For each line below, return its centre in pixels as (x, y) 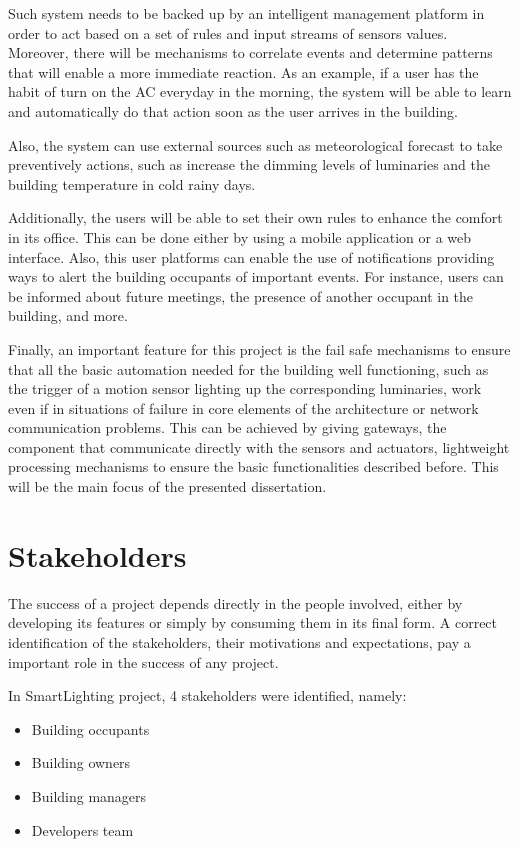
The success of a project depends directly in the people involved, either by (235, 602)
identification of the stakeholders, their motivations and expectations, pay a (239, 641)
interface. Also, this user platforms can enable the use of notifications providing (251, 256)
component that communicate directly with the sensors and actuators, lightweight (259, 446)
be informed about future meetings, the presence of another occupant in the (241, 295)
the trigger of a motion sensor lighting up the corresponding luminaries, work (245, 388)
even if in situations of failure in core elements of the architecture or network (243, 407)
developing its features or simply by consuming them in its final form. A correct (253, 622)
